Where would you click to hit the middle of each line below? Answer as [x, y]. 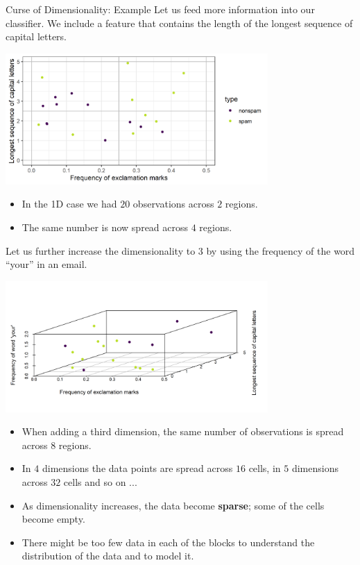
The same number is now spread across [105, 227]
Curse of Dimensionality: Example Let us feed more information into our [160, 9]
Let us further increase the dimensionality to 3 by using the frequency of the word [180, 250]
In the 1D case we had [69, 204]
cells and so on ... [100, 482]
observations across [173, 204]
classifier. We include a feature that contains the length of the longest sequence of [179, 23]
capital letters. [36, 36]
